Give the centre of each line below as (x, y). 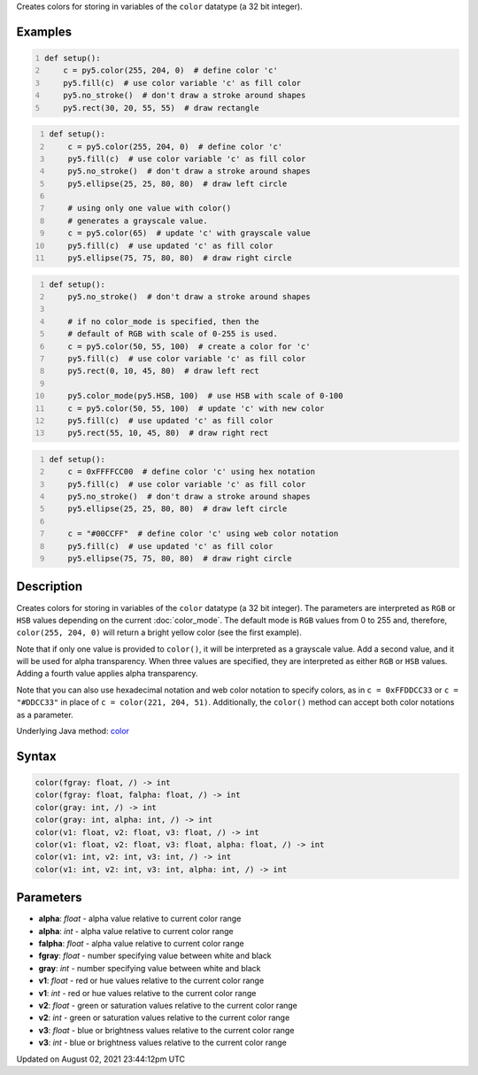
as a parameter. (45, 715)
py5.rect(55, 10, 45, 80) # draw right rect (168, 433)
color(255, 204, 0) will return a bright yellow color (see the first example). (159, 632)
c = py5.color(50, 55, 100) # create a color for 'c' (189, 346)
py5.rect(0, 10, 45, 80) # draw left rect (164, 371)
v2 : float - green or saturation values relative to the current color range (168, 1005)
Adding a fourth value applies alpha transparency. (107, 674)
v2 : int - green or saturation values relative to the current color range (164, 1017)
